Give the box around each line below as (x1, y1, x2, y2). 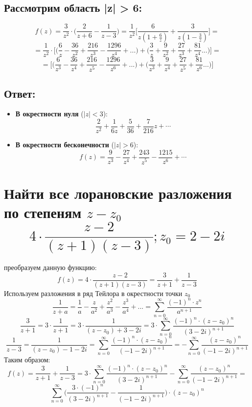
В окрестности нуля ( (15, 109, 84, 119)
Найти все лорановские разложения (4, 183, 232, 203)
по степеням (4, 202, 82, 222)
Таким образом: (4, 354, 50, 365)
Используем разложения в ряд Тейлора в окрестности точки (4, 288, 183, 298)
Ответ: (4, 85, 36, 101)
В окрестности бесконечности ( (15, 139, 114, 149)
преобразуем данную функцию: (4, 262, 97, 272)
